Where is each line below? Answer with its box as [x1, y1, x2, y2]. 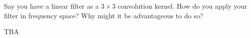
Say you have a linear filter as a [4, 1, 99, 11]
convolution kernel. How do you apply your [118, 1, 248, 11]
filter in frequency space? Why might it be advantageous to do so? [4, 10, 203, 20]
